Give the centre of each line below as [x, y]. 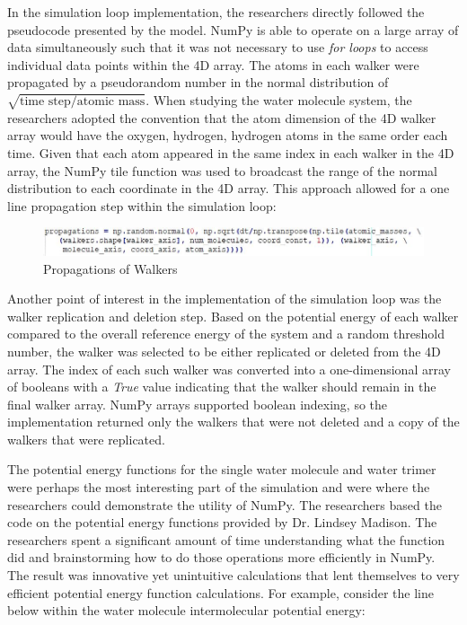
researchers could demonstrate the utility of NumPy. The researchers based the [225, 504]
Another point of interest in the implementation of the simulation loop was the [225, 299]
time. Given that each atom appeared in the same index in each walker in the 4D [231, 152]
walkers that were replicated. [86, 439]
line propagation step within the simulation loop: [142, 205]
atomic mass [111, 101]
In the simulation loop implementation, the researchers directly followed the [216, 12]
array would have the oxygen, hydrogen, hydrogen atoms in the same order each [228, 135]
